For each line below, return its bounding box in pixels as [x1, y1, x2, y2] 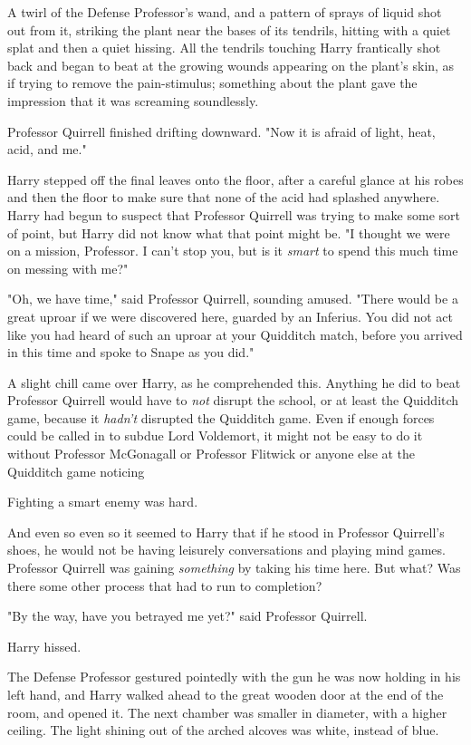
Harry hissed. [7, 636, 82, 655]
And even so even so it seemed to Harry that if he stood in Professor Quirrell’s [7, 522, 445, 541]
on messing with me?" [7, 258, 129, 277]
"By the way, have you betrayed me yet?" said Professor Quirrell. [7, 606, 368, 625]
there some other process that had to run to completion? [7, 576, 322, 595]
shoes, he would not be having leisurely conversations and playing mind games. [7, 540, 446, 559]
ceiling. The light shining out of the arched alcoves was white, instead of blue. [7, 721, 439, 740]
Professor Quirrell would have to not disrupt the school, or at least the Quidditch [7, 391, 459, 410]
